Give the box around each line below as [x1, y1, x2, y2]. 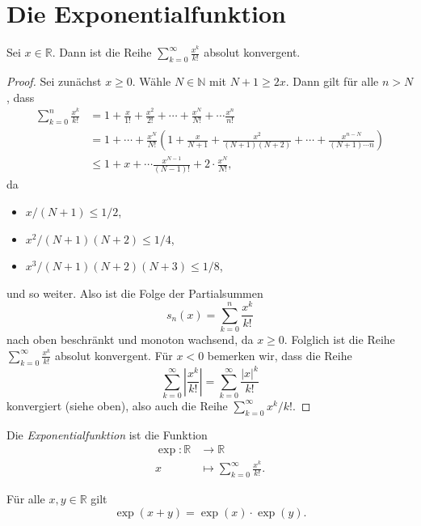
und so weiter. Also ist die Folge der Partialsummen [6, 284, 263, 301]
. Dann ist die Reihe [52, 44, 152, 61]
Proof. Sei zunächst [6, 72, 102, 89]
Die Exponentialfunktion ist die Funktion [6, 426, 208, 443]
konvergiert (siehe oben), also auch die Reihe [6, 397, 228, 414]
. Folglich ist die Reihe [284, 331, 395, 348]
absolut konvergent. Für [54, 346, 173, 363]
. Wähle [132, 72, 171, 89]
